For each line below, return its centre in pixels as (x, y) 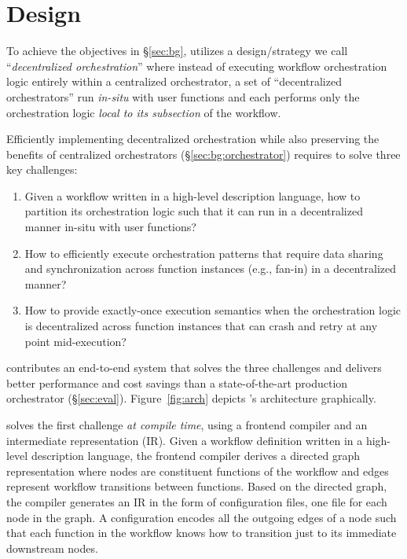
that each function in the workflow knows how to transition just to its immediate (202, 533)
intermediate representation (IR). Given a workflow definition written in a (185, 440)
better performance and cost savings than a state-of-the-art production (177, 382)
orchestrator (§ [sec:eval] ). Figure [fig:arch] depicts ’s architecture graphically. (191, 398)
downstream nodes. (52, 548)
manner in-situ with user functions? (110, 227)
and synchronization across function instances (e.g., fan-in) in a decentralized (211, 268)
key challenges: (42, 169)
